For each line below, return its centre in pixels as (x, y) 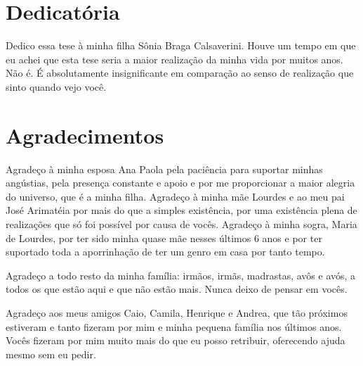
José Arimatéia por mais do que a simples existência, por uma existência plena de (181, 210)
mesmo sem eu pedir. (51, 354)
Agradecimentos (85, 135)
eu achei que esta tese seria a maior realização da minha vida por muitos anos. (174, 59)
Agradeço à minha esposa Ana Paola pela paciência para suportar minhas (164, 169)
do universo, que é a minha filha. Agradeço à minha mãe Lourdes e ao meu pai (175, 196)
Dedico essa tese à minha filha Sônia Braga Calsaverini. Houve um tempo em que (181, 45)
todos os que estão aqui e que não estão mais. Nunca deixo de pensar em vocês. (177, 289)
